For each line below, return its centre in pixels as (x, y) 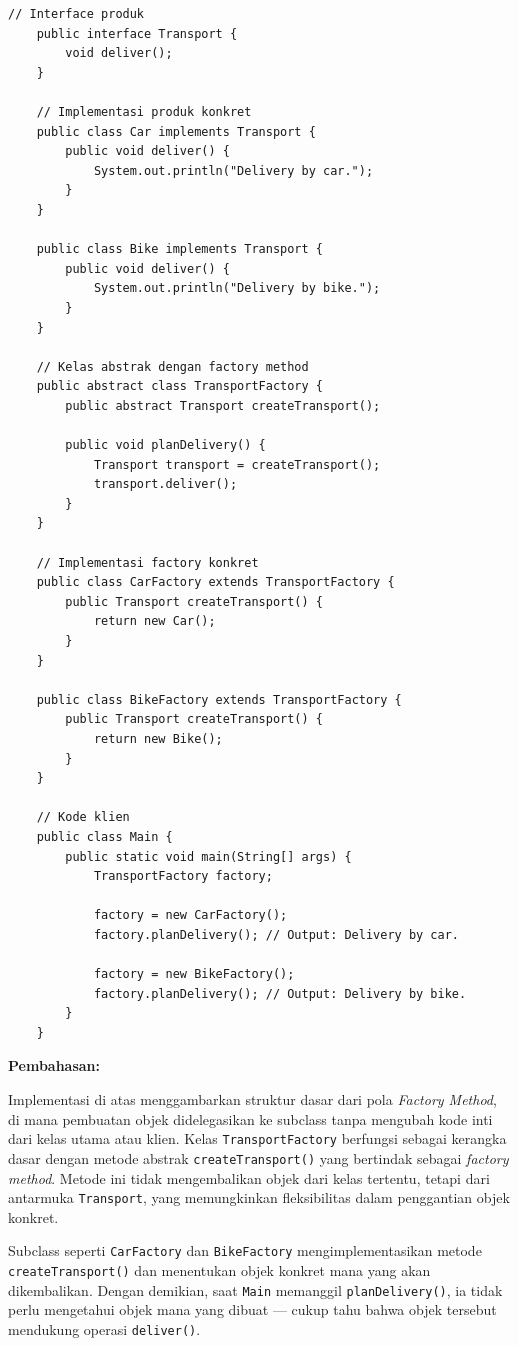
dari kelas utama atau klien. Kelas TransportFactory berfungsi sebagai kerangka (257, 1138)
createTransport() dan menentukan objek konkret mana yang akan (219, 1270)
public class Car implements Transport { (176, 131)
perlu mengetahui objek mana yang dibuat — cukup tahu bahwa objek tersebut (252, 1309)
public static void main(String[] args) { (208, 856)
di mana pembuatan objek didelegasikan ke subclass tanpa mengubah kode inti (250, 1118)
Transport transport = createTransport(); (237, 464)
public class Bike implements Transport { (179, 249)
